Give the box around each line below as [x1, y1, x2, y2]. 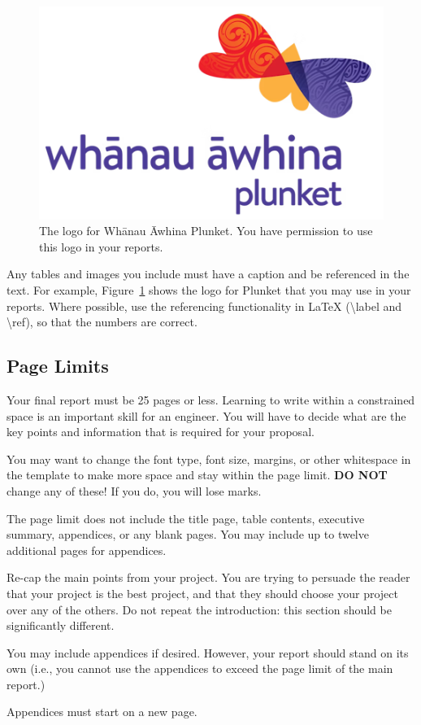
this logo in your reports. [39, 238, 163, 255]
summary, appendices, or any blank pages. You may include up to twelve [7, 526, 369, 543]
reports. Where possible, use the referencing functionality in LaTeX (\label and [7, 297, 402, 314]
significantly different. [7, 617, 115, 634]
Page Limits [7, 353, 109, 378]
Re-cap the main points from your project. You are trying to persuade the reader [7, 569, 410, 586]
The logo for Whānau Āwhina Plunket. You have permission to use [39, 222, 373, 239]
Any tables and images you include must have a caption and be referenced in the [7, 265, 410, 282]
